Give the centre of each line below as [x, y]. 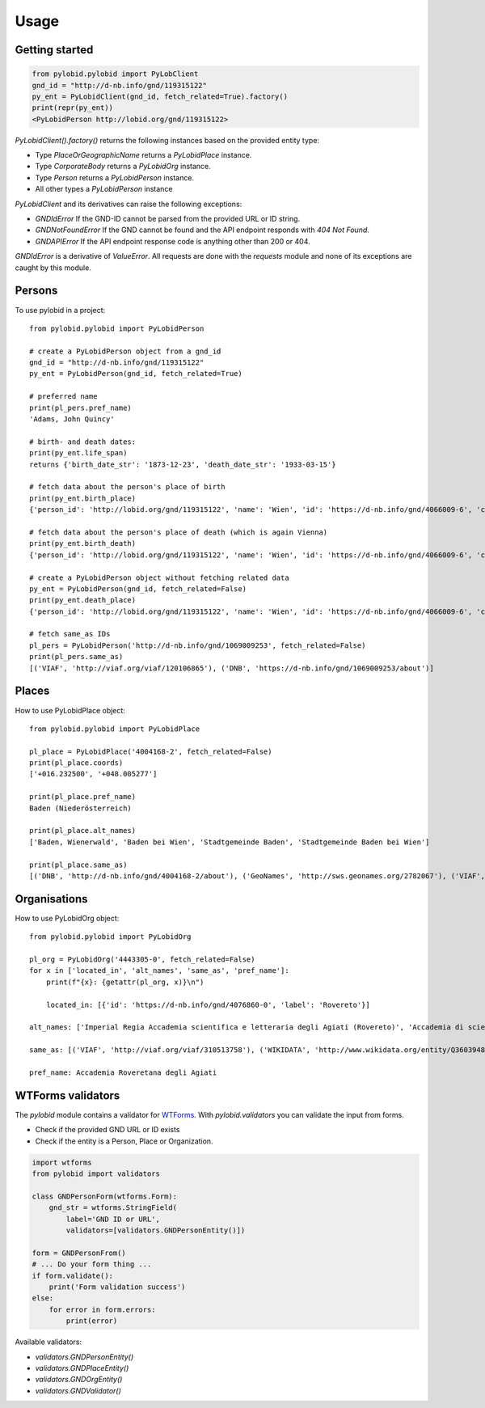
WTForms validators [67, 1095]
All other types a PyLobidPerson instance [104, 189]
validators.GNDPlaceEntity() [82, 1368]
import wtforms [62, 1162]
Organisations [51, 899]
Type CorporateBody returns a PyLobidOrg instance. [123, 167]
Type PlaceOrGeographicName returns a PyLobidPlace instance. [143, 155]
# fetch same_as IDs [70, 634]
